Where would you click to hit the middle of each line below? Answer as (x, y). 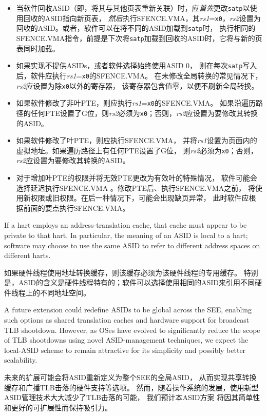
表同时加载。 (38, 48)
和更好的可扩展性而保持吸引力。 (58, 407)
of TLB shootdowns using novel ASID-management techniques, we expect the (126, 340)
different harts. (27, 255)
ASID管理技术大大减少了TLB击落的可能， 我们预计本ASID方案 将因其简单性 (132, 397)
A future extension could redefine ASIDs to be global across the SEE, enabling (128, 310)
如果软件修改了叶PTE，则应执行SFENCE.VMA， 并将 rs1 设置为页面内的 (137, 140)
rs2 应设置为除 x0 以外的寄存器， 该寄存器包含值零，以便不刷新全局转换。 (137, 85)
